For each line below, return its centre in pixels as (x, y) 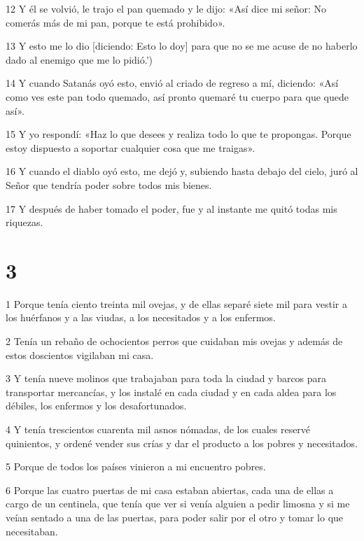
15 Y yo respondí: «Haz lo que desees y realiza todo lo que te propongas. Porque (178, 134)
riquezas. (24, 222)
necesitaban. (32, 531)
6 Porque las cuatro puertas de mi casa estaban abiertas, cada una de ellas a (170, 490)
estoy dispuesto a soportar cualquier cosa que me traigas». (131, 147)
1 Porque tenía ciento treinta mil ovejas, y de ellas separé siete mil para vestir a (176, 303)
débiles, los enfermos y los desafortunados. (96, 406)
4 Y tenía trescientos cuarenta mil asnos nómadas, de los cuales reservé (158, 429)
